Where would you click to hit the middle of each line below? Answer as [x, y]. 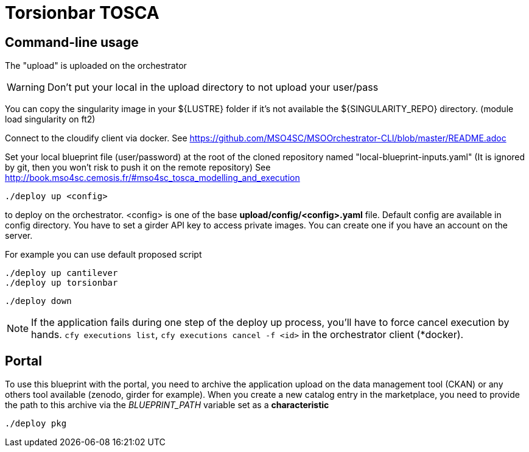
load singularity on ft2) [50, 119]
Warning [26, 87]
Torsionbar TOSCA [82, 13]
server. [19, 236]
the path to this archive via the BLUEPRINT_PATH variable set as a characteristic [167, 405]
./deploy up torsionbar [61, 283]
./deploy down [38, 301]
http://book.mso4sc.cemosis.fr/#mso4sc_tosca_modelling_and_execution [152, 178]
